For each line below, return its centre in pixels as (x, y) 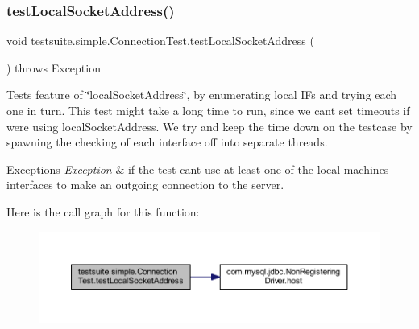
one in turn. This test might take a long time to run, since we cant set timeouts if (208, 110)
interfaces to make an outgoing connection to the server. (145, 185)
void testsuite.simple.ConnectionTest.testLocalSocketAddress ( (160, 41)
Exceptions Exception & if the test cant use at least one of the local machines (198, 169)
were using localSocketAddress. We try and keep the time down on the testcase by (209, 126)
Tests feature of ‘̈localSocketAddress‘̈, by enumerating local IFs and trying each (202, 95)
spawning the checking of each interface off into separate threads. (167, 142)
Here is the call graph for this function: (103, 211)
